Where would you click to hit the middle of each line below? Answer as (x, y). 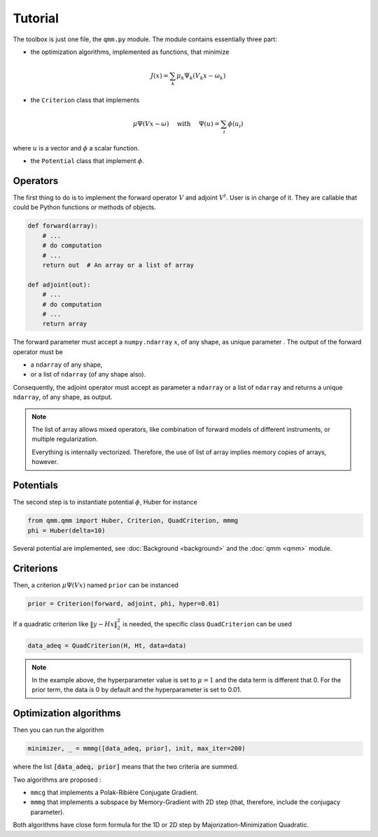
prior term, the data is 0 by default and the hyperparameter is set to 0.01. (136, 690)
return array (65, 324)
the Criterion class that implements (85, 100)
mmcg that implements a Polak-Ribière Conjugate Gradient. (114, 792)
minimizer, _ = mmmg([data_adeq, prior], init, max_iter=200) (136, 748)
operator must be (38, 352)
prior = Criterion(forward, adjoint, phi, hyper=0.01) (124, 604)
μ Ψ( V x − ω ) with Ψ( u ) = (176, 124)
